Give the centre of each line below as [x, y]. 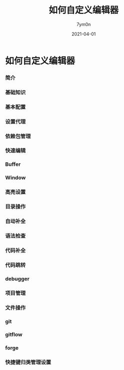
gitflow [14, 335]
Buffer [13, 164]
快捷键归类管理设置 [28, 363]
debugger [17, 278]
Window [15, 178]
